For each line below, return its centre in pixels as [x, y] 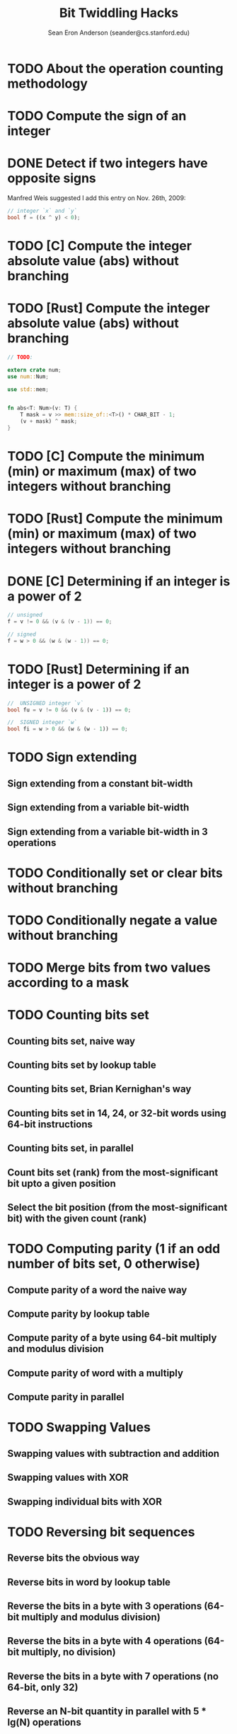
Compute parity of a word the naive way [97, 1290]
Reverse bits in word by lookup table [89, 1582]
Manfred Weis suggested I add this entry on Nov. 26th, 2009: [97, 198]
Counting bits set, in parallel [71, 1148]
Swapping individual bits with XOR [85, 1502]
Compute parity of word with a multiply [96, 1373]
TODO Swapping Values [79, 1427]
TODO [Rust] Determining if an [98, 669]
